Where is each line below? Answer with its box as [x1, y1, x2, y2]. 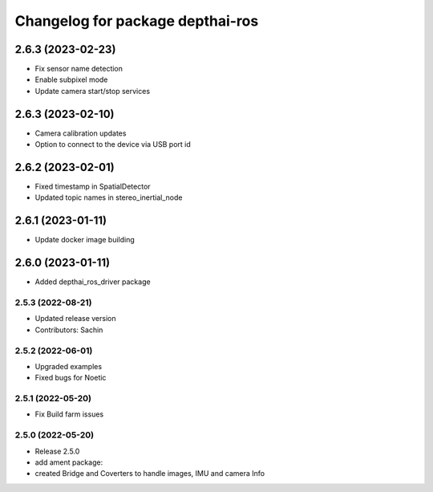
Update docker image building [34, 235, 136, 245]
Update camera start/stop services [34, 86, 151, 96]
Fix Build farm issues [34, 409, 104, 419]
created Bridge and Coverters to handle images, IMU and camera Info [34, 469, 265, 478]
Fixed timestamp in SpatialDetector [34, 181, 152, 192]
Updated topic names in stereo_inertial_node [34, 193, 183, 202]
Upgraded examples [34, 361, 103, 371]
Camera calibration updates [34, 128, 127, 138]
